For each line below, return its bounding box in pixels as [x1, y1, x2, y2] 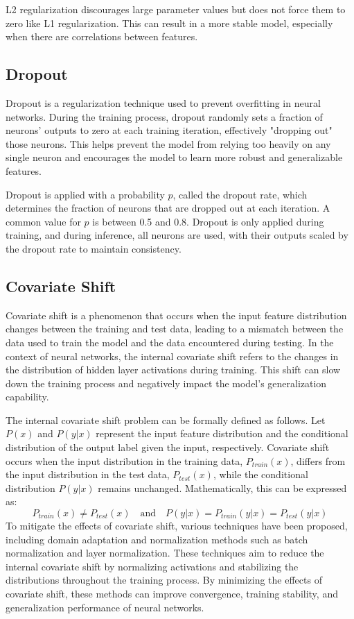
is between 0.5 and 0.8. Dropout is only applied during [92, 214, 324, 228]
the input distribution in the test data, [6, 467, 170, 482]
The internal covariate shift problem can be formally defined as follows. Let [6, 412, 326, 427]
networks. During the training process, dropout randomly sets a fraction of [6, 109, 323, 124]
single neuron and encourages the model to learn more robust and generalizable [6, 150, 343, 164]
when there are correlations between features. [6, 29, 198, 44]
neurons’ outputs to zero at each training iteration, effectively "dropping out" [6, 123, 333, 137]
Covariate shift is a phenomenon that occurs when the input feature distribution [6, 307, 347, 322]
